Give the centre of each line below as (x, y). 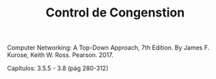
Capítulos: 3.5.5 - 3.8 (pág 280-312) (58, 68)
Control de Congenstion (115, 13)
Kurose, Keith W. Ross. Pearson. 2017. (60, 55)
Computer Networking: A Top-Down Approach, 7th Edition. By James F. (108, 48)
